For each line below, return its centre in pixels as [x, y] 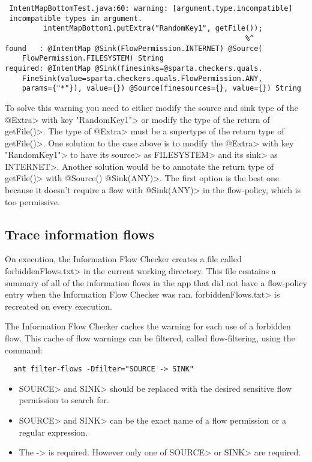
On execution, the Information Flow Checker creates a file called [123, 259]
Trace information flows [80, 234]
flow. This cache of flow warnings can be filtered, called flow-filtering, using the [150, 338]
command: [24, 349]
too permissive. [32, 201]
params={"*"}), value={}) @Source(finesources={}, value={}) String [161, 88]
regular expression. [53, 432]
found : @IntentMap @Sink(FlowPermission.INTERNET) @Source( [134, 48]
